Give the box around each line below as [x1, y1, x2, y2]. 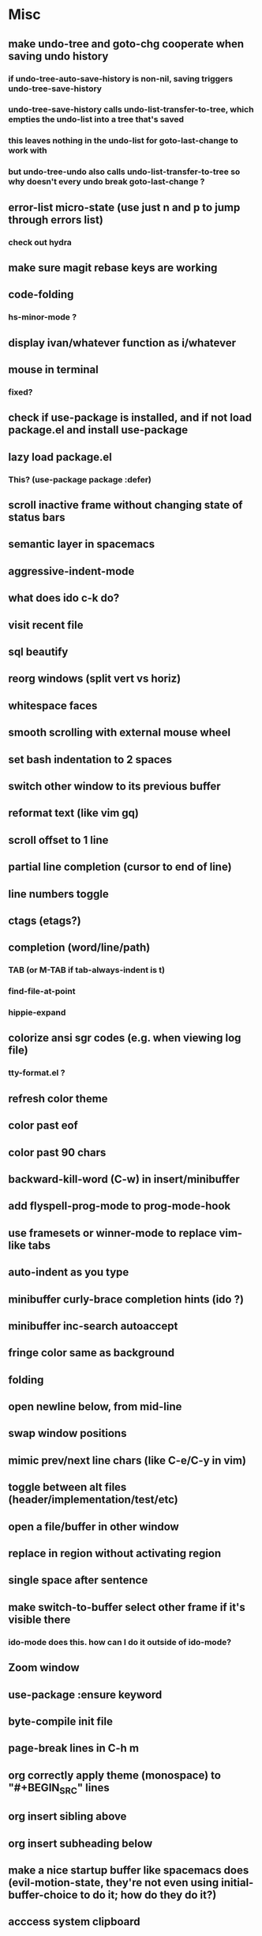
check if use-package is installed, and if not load [8, 411, 253, 425]
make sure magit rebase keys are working [8, 261, 218, 274]
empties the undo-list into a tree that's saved [8, 114, 184, 125]
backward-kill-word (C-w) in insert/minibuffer [8, 1172, 241, 1185]
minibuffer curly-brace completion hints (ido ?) [8, 1292, 245, 1306]
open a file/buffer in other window [8, 1520, 179, 1533]
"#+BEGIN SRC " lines [8, 1781, 110, 1796]
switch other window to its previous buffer [8, 779, 221, 792]
